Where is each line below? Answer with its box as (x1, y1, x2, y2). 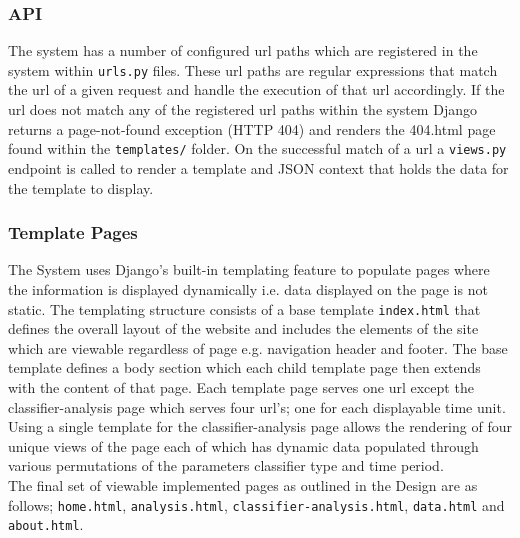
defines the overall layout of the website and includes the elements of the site (8, 318, 479, 339)
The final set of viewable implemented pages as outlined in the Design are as (8, 474, 478, 495)
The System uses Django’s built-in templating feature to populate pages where (8, 259, 490, 280)
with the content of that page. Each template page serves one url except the (8, 376, 474, 397)
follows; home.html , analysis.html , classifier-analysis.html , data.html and (8, 494, 505, 515)
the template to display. (8, 177, 154, 198)
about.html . (8, 514, 84, 535)
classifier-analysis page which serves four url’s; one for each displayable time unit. (8, 396, 506, 417)
